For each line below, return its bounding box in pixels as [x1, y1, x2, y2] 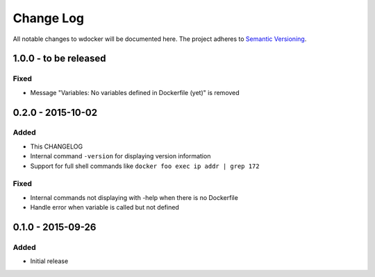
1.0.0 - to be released [12, 53, 107, 65]
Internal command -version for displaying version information [30, 152, 211, 160]
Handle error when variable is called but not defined [30, 203, 180, 212]
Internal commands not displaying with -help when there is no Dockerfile [30, 193, 239, 201]
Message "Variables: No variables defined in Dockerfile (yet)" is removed [30, 88, 240, 96]
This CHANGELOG [30, 142, 83, 151]
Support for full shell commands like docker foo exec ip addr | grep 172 [30, 162, 260, 170]
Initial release [30, 257, 69, 265]
